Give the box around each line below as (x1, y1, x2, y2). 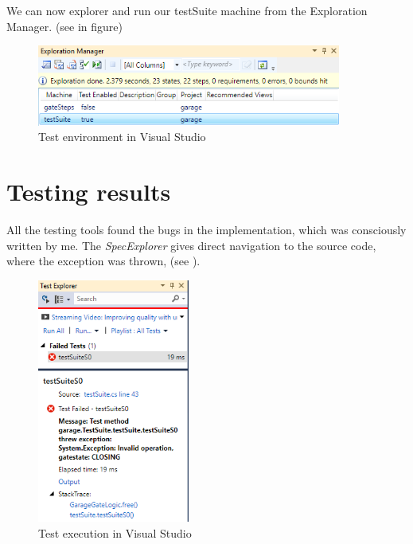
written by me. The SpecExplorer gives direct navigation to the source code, (6, 237, 376, 253)
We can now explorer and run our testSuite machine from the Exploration (6, 2, 368, 18)
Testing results (6, 175, 171, 208)
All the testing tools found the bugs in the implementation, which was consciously (6, 221, 407, 237)
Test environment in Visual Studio (38, 128, 206, 145)
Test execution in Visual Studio (38, 524, 192, 541)
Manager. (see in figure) (6, 18, 123, 34)
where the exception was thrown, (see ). (6, 252, 201, 269)
